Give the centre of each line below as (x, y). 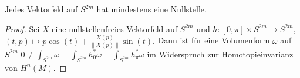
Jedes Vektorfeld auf (41, 9)
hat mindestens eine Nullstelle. (151, 9)
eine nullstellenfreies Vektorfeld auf (115, 28)
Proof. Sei (22, 28)
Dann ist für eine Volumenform (214, 40)
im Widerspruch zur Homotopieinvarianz (220, 54)
